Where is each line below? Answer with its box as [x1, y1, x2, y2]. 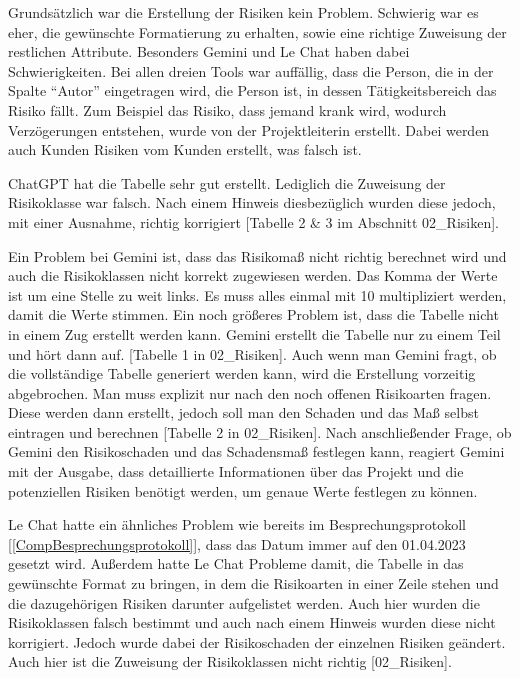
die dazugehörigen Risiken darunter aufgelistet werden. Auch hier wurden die [8, 592, 480, 613]
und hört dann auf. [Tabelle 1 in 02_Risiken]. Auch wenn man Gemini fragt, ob [8, 343, 497, 364]
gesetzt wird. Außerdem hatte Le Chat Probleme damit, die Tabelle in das [8, 553, 464, 574]
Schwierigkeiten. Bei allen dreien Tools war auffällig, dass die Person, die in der [8, 60, 494, 81]
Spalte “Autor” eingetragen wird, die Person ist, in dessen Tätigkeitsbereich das [8, 80, 497, 101]
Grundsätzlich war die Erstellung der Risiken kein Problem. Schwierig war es [8, 2, 479, 22]
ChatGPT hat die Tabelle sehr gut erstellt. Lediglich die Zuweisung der [8, 172, 446, 193]
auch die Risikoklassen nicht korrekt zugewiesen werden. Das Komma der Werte [8, 265, 498, 286]
